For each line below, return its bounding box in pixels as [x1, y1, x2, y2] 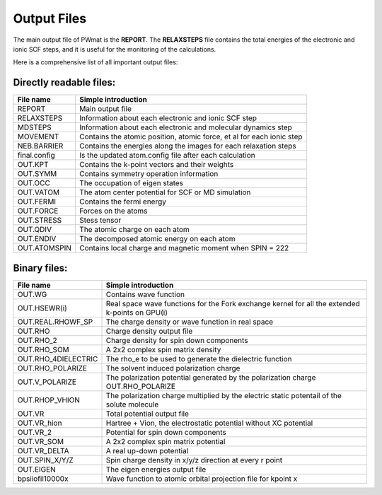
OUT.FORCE [17, 206, 59, 216]
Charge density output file [105, 326, 193, 336]
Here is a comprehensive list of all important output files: [13, 58, 178, 66]
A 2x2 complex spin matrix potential [105, 436, 226, 446]
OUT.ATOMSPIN [17, 243, 72, 253]
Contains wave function [105, 289, 185, 299]
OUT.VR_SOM [17, 436, 64, 446]
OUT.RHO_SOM [17, 344, 70, 354]
